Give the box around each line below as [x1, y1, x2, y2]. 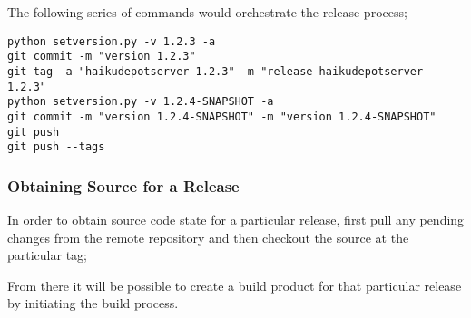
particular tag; [7, 246, 87, 265]
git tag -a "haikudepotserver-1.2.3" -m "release [7, 64, 313, 78]
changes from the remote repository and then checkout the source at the [7, 227, 409, 246]
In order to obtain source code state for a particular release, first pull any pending [7, 210, 465, 229]
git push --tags [7, 140, 105, 154]
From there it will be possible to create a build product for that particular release [7, 275, 462, 294]
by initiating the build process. [7, 294, 179, 313]
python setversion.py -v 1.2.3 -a [7, 34, 216, 48]
